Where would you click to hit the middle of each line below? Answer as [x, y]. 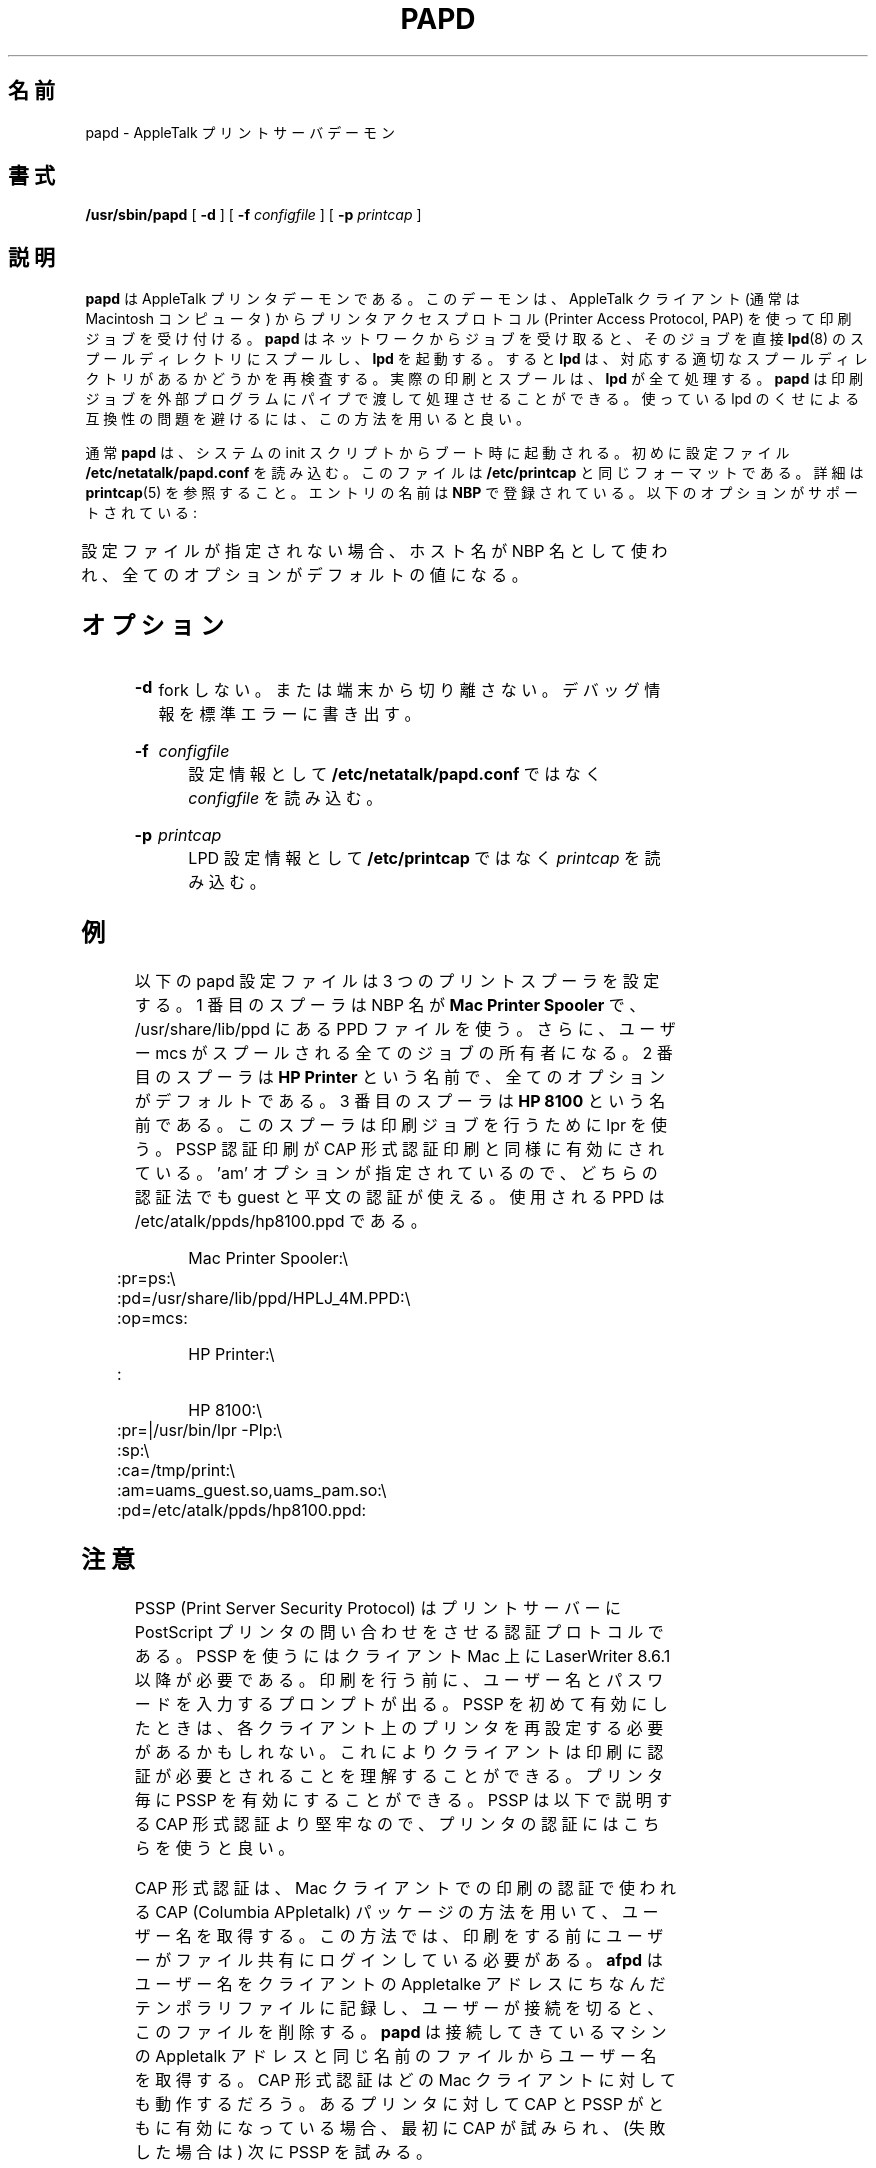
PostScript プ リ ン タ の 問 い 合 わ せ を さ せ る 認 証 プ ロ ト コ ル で [399, 1631]
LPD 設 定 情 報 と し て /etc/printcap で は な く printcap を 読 [424, 858]
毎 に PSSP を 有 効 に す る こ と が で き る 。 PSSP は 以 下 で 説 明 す [403, 1799]
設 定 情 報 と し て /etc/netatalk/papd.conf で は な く [395, 774]
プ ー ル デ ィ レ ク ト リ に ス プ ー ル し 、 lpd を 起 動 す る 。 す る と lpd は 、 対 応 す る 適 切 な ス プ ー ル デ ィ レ [476, 359]
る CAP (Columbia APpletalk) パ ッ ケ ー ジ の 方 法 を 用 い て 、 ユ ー [396, 1911]
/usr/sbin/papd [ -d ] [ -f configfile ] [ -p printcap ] [253, 215]
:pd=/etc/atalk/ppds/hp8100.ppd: [241, 1509]
